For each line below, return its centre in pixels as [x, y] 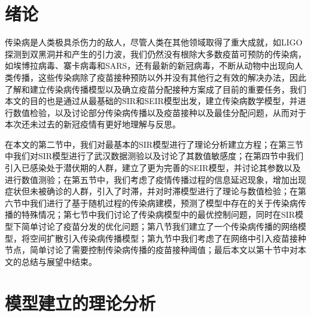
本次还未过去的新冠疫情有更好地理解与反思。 [93, 124]
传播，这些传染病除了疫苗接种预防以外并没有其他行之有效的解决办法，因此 [159, 77]
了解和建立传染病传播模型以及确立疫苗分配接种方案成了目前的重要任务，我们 [155, 89]
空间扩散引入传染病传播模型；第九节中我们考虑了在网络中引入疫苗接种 [168, 238]
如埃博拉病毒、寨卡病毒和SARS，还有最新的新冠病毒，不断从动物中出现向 [150, 65]
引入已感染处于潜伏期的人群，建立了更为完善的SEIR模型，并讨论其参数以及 [153, 168]
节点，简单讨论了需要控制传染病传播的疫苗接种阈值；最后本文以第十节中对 [151, 250]
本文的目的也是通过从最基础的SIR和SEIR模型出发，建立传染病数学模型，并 [151, 101]
